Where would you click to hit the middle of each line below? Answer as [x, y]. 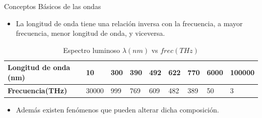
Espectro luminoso [91, 50]
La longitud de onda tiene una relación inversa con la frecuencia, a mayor [129, 23]
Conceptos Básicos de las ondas [53, 6]
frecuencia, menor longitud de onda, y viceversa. [90, 33]
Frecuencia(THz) [38, 90]
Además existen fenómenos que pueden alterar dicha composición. [117, 109]
